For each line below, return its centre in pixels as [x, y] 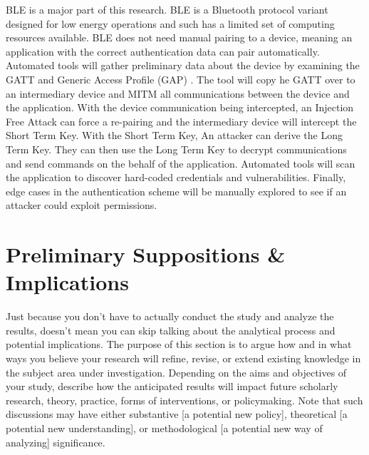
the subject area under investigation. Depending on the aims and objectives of [176, 372]
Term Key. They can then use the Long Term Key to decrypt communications [176, 149]
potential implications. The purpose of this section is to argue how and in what [179, 344]
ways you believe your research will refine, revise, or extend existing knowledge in [183, 358]
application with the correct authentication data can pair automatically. [163, 51]
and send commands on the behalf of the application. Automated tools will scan [181, 163]
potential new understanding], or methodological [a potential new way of [164, 428]
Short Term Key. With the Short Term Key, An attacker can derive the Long [174, 135]
